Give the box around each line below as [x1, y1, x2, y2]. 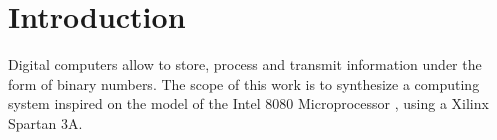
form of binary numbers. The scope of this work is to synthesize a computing [8, 73, 480, 94]
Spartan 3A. [8, 112, 83, 133]
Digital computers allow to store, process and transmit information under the [8, 54, 482, 75]
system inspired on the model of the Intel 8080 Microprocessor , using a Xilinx [8, 93, 489, 114]
